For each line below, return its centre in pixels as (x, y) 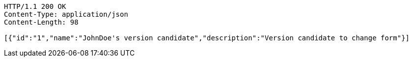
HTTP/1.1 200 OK (35, 6)
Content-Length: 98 (41, 22)
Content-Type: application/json (66, 14)
